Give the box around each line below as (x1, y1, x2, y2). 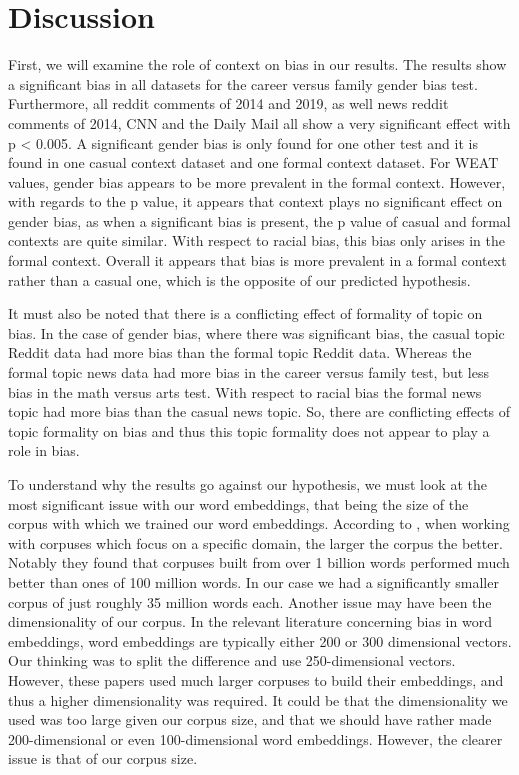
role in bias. (8, 440, 80, 461)
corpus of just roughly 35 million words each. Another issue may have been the (8, 591, 492, 612)
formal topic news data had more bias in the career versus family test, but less (8, 362, 489, 383)
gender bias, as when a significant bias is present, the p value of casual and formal (8, 210, 511, 231)
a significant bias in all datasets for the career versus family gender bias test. (8, 73, 478, 94)
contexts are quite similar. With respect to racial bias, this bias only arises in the (8, 230, 506, 251)
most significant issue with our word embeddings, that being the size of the (8, 493, 469, 514)
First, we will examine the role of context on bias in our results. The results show (8, 54, 507, 75)
